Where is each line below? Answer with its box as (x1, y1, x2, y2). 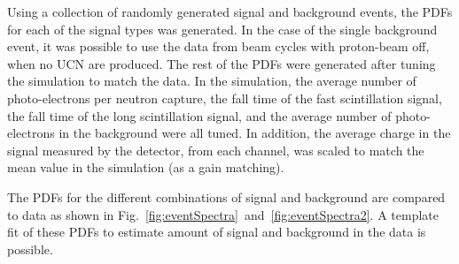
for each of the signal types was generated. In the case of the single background (7, 19, 438, 38)
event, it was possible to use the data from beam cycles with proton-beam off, (7, 37, 430, 56)
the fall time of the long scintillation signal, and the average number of (7, 106, 392, 124)
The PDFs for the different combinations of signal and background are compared (7, 187, 446, 206)
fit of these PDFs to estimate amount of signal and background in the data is (7, 223, 426, 241)
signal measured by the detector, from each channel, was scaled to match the (7, 140, 424, 159)
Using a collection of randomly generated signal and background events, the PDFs (7, 3, 453, 20)
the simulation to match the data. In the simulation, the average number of (7, 72, 416, 90)
